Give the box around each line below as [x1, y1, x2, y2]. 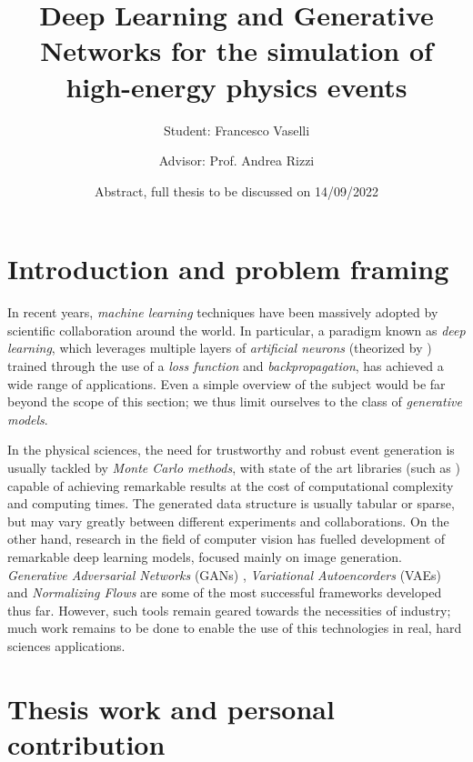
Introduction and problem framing [7, 250, 449, 287]
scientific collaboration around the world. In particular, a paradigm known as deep [7, 320, 466, 339]
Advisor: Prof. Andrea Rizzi [158, 151, 315, 170]
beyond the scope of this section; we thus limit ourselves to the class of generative [7, 392, 462, 411]
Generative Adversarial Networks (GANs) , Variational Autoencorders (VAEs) [7, 565, 442, 584]
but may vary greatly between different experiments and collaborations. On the [7, 511, 449, 530]
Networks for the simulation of [40, 32, 433, 69]
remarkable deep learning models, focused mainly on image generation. [7, 546, 402, 566]
